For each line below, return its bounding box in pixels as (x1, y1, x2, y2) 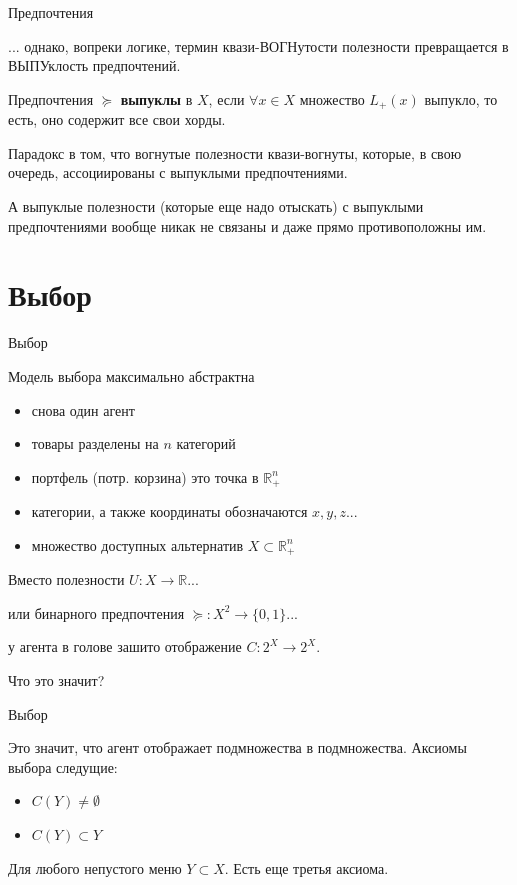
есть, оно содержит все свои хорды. (8, 109, 226, 130)
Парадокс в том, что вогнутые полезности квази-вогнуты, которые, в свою (8, 142, 462, 163)
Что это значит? (8, 669, 105, 690)
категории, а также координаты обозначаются (31, 501, 308, 522)
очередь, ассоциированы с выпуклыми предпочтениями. (8, 162, 348, 183)
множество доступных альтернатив (31, 534, 244, 555)
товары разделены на (31, 433, 159, 454)
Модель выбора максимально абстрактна (8, 365, 255, 386)
